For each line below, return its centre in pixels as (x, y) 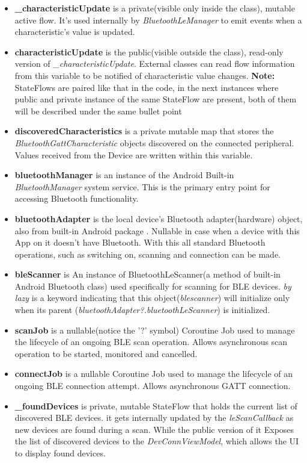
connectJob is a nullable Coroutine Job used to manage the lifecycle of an (154, 374)
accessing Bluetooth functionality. (77, 198)
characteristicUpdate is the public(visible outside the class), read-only (149, 51)
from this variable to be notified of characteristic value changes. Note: (145, 75)
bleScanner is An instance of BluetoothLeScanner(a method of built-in (147, 274)
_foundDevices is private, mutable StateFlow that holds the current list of (156, 406)
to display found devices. (60, 453)
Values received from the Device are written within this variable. (134, 154)
